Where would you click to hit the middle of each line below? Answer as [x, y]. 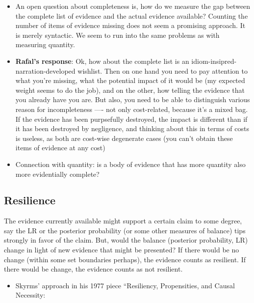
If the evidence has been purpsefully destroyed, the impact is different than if [131, 119]
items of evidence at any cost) [60, 148]
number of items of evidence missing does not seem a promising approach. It [130, 25]
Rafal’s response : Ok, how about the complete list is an [102, 61]
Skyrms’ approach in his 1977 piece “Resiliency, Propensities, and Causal [125, 285]
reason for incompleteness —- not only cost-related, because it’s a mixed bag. [132, 109]
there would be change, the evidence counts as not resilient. [93, 269]
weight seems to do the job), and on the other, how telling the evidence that [130, 90]
